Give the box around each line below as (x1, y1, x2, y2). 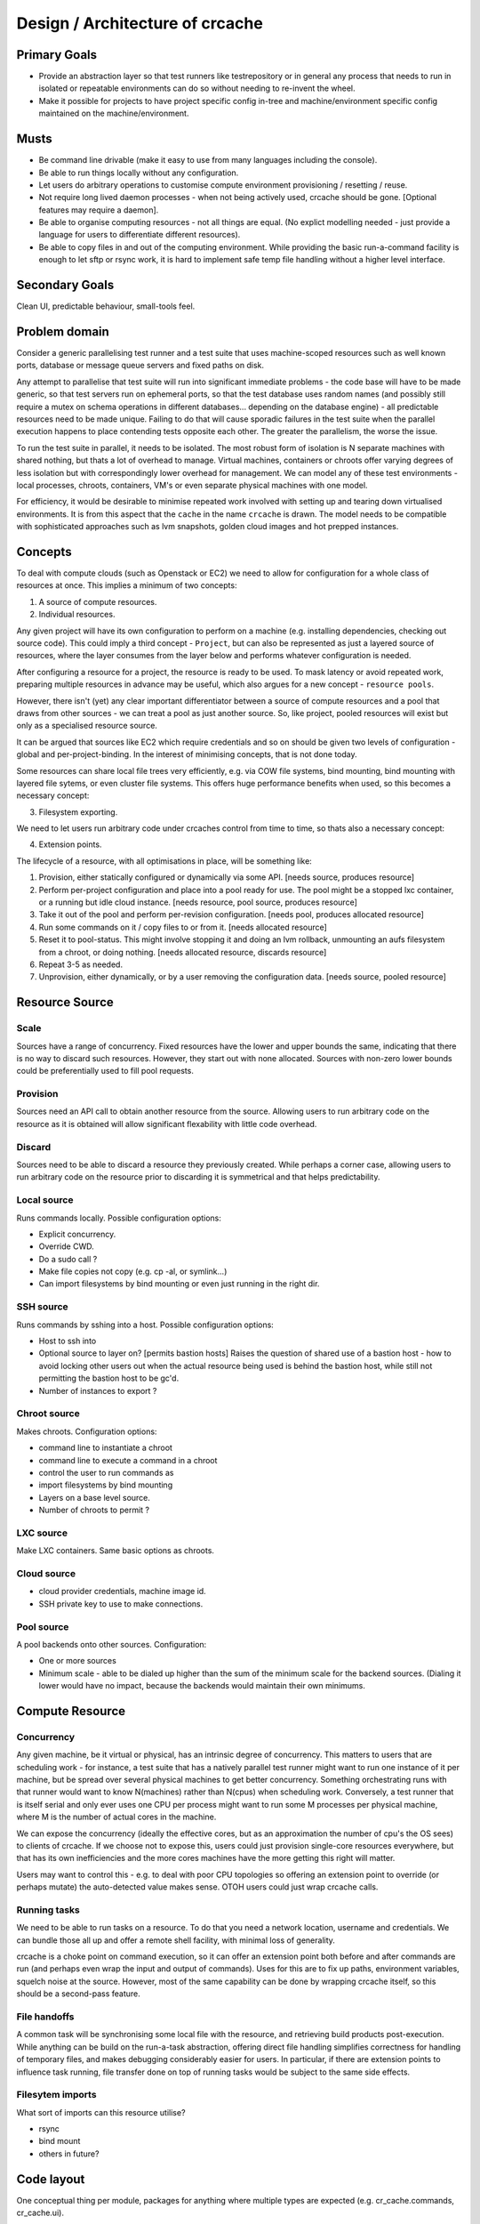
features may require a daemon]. (38, 205, 159, 215)
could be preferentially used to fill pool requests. (16, 1066, 195, 1076)
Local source (16, 1194, 74, 1206)
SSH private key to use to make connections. (38, 1598, 204, 1609)
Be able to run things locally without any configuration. (38, 167, 239, 178)
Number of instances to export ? (38, 1385, 157, 1396)
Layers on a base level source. (38, 1492, 151, 1503)
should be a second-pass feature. (16, 1988, 141, 1999)
